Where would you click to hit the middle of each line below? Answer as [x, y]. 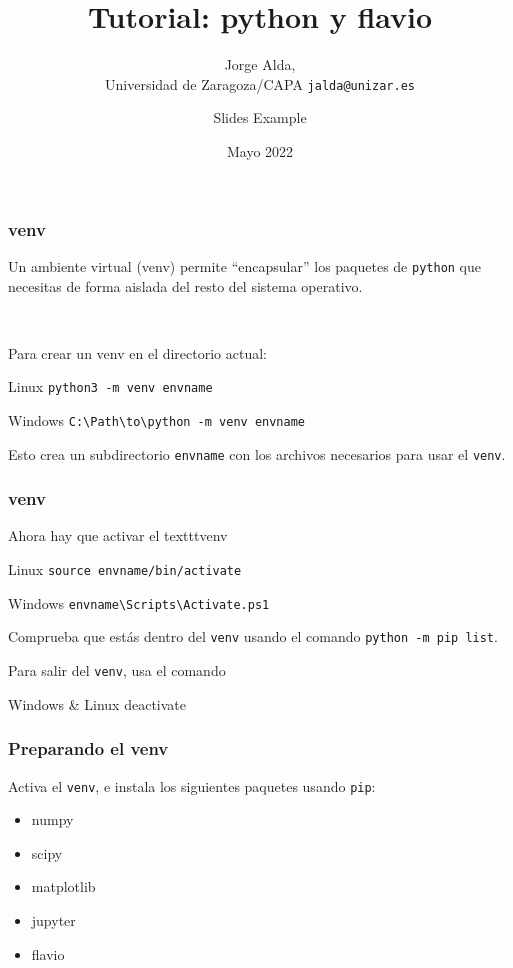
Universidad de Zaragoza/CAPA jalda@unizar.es [260, 83]
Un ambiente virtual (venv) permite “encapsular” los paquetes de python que [245, 265]
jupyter [53, 919]
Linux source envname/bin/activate [125, 569]
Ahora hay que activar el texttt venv [118, 535]
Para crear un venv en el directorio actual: [137, 352]
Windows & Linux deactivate [97, 703]
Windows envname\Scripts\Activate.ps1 [139, 602]
